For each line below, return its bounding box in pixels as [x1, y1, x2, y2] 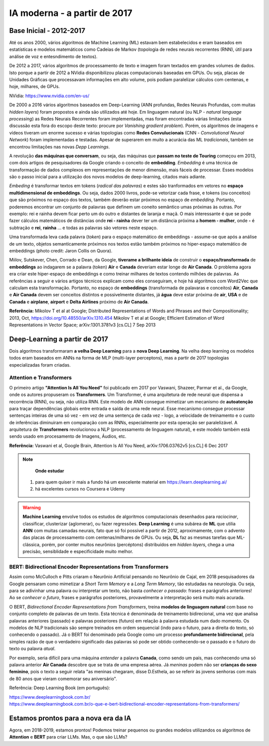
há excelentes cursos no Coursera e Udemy [35, 486, 126, 492]
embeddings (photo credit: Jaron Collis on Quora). [9, 248, 113, 253]
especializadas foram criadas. [9, 362, 71, 368]
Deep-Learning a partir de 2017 [9, 335, 108, 343]
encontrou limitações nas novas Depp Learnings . [9, 143, 110, 149]
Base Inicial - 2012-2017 [9, 26, 86, 35]
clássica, [22, 541, 41, 547]
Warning [22, 504, 41, 510]
